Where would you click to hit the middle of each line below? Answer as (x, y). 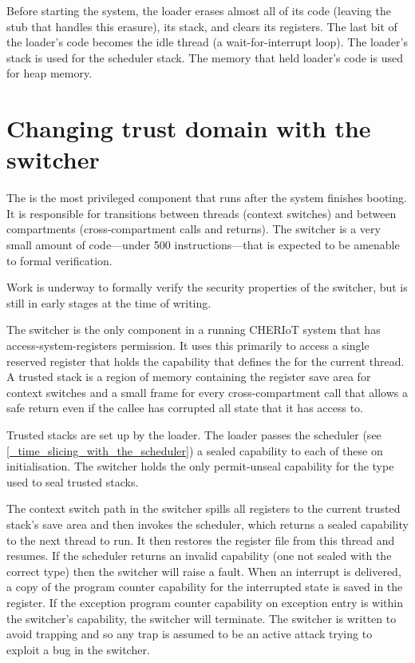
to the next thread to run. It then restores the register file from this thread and (201, 540)
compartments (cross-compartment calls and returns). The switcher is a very (194, 229)
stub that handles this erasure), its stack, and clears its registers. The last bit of (202, 26)
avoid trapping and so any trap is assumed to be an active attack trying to (190, 634)
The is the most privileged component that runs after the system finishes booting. (207, 198)
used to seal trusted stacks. (73, 481)
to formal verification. (59, 260)
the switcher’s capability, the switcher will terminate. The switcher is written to (202, 618)
